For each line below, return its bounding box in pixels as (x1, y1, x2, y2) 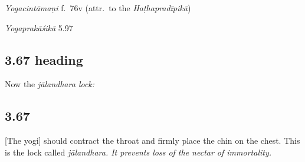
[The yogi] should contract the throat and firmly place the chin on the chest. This (5, 134, 300, 147)
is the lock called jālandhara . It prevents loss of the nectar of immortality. (5, 146, 272, 158)
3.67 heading (5, 50, 83, 68)
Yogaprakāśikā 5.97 (5, 21, 73, 34)
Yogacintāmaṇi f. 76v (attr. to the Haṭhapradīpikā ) (5, 2, 191, 14)
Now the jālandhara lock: (5, 78, 95, 90)
